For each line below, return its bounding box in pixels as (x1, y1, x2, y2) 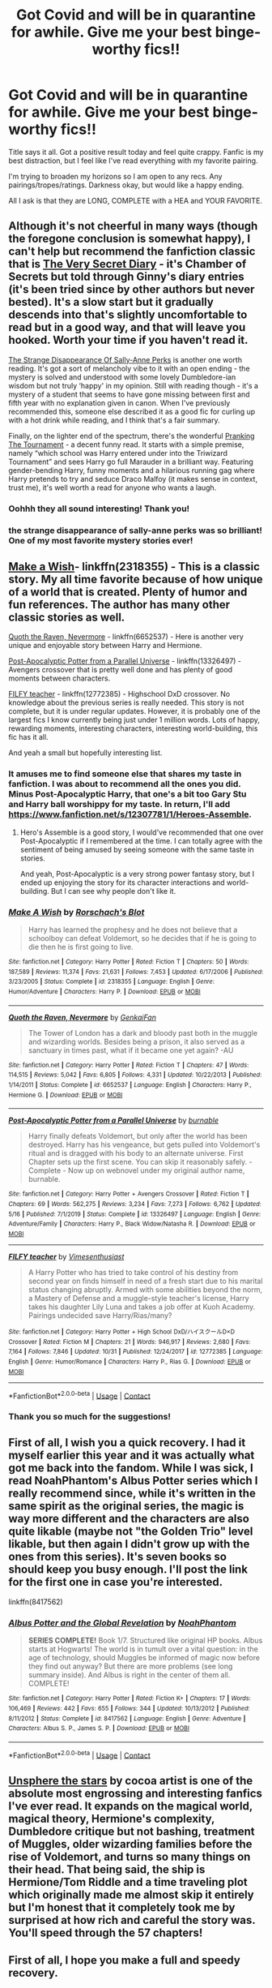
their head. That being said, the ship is (8, 1862, 206, 1876)
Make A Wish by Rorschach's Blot (8, 906, 145, 917)
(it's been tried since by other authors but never (8, 282, 255, 297)
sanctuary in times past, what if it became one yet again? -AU (28, 1045, 234, 1055)
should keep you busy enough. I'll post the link (8, 1563, 249, 1577)
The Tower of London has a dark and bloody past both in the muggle (28, 1028, 257, 1037)
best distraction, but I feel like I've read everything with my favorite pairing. (8, 156, 258, 165)
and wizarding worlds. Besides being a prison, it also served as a (28, 1037, 245, 1046)
